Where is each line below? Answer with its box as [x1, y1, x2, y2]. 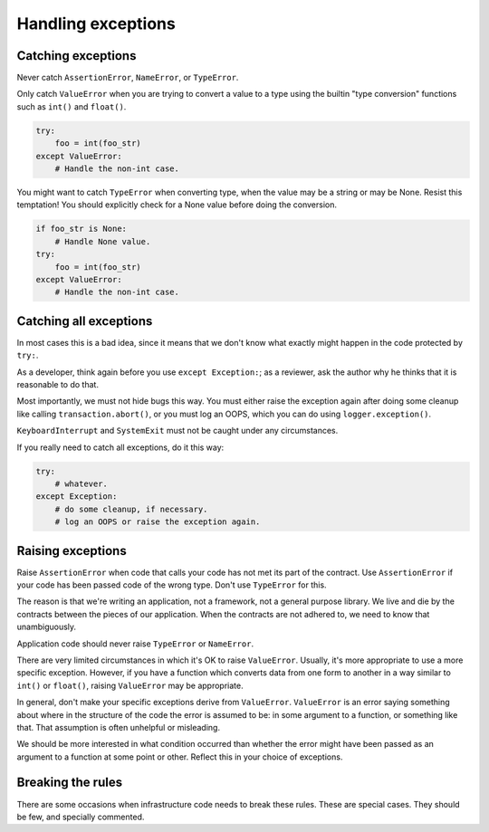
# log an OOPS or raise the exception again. [54, 517, 261, 527]
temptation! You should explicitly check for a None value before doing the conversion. [16, 199, 337, 210]
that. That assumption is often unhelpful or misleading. [16, 722, 221, 732]
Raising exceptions [16, 543, 127, 559]
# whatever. [54, 478, 109, 489]
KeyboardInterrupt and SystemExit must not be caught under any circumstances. [16, 426, 339, 436]
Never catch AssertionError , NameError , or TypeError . [16, 72, 239, 83]
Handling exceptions [16, 14, 176, 33]
